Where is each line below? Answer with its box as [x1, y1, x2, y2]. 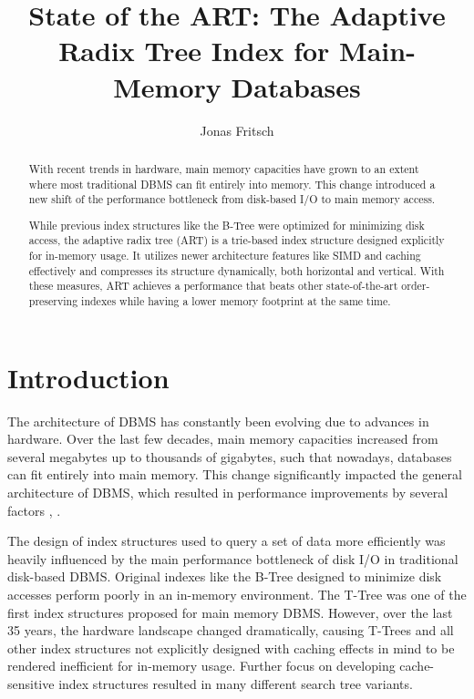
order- [401, 278, 430, 293]
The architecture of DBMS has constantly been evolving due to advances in [7, 411, 429, 430]
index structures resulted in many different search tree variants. [58, 673, 413, 693]
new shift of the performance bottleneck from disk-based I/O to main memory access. [28, 191, 436, 207]
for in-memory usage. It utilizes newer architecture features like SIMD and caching [28, 248, 421, 263]
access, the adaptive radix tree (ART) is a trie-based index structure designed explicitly [28, 232, 445, 248]
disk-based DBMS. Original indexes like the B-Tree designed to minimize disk [7, 567, 442, 586]
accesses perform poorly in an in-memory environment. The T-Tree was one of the [7, 584, 467, 603]
